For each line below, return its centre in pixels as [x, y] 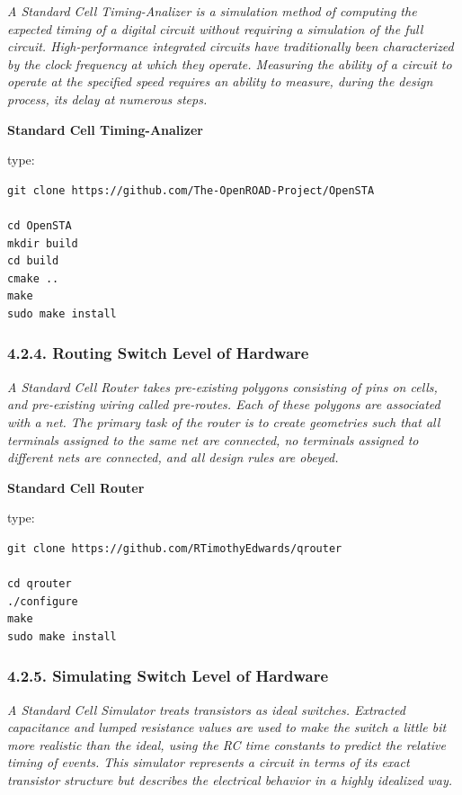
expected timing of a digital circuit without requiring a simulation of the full [215, 28]
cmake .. [33, 278]
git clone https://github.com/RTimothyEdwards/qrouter [175, 548]
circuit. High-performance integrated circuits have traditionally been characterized [231, 46]
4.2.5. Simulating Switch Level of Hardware [168, 676]
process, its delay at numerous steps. [107, 98]
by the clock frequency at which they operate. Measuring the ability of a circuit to [230, 63]
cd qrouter [40, 584]
